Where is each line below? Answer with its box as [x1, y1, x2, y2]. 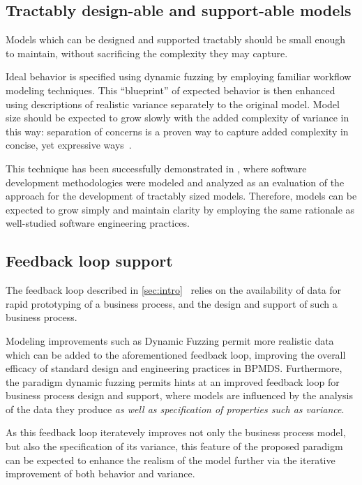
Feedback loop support [6, 250, 173, 271]
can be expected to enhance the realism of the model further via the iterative [6, 452, 335, 467]
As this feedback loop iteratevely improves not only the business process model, [6, 425, 346, 440]
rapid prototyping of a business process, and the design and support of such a [6, 296, 338, 311]
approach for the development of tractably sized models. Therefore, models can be [6, 188, 357, 203]
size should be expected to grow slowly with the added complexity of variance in [6, 110, 349, 125]
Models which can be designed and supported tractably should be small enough [6, 32, 346, 47]
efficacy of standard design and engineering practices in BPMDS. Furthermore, [6, 361, 342, 375]
